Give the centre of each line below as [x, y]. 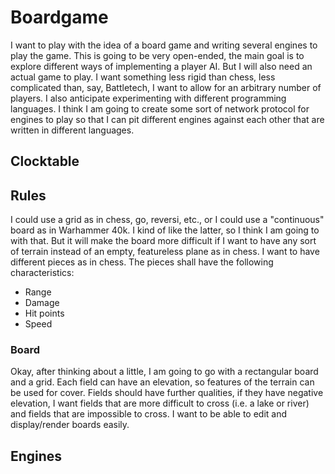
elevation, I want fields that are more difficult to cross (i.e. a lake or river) [160, 403]
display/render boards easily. [70, 425]
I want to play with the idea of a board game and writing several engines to [164, 45]
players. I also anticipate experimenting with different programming [148, 98]
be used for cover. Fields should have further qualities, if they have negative [167, 393]
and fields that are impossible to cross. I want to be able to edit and [149, 414]
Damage [42, 303]
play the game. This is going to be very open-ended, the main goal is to [157, 55]
